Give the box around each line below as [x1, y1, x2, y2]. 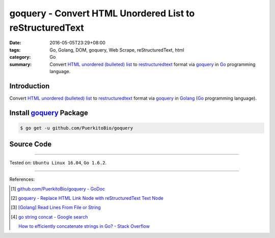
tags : [9, 46, 21, 53]
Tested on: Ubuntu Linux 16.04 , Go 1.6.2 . [9, 159, 107, 165]
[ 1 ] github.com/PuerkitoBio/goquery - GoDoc [11, 185, 105, 192]
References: [9, 176, 35, 182]
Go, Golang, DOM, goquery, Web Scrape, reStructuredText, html [49, 46, 184, 53]
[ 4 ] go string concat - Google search [11, 213, 88, 220]
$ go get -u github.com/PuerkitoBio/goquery [20, 125, 133, 131]
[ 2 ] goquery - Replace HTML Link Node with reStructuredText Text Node [11, 195, 164, 201]
